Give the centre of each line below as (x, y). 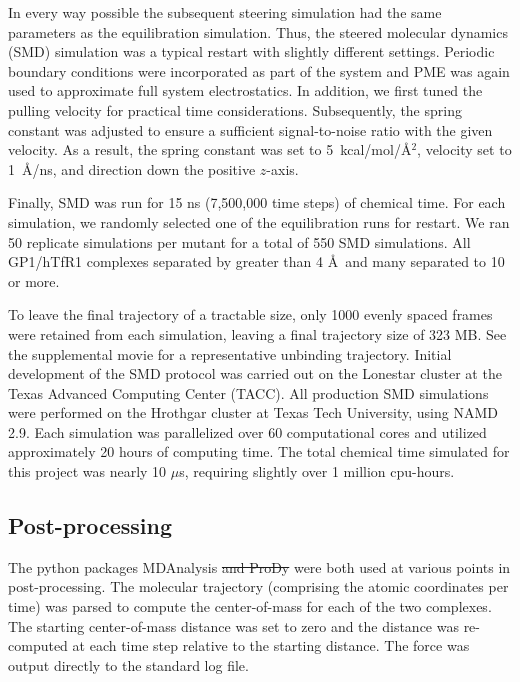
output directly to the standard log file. (128, 664)
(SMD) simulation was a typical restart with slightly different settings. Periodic (251, 51)
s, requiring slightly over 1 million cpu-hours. (317, 471)
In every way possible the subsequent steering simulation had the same (225, 12)
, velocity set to (464, 149)
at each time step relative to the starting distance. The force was (271, 645)
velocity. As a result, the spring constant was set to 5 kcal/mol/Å (210, 149)
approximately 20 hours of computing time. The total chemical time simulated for (259, 451)
